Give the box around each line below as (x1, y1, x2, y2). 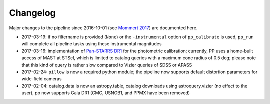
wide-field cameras (21, 76, 62, 82)
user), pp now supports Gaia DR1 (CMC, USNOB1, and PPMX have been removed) (21, 90, 190, 96)
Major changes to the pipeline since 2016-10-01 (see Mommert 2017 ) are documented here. (9, 25, 198, 31)
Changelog (9, 7, 56, 18)
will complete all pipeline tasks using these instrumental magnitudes (21, 41, 162, 47)
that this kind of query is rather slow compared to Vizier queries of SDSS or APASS (21, 62, 192, 68)
